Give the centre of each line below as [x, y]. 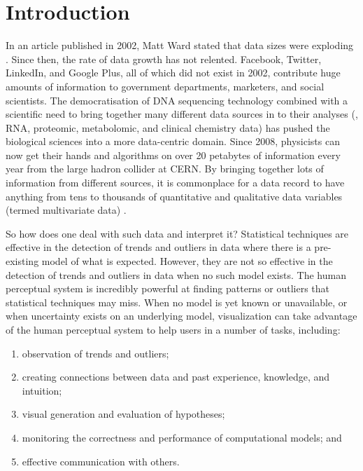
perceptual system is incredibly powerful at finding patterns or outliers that [168, 288]
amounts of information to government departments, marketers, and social [165, 86]
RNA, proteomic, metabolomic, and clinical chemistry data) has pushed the [168, 127]
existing [22, 261]
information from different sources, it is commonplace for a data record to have [175, 183]
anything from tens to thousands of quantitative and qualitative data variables [174, 196]
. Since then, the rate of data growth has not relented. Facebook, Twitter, [164, 59]
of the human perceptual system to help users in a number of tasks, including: [173, 329]
